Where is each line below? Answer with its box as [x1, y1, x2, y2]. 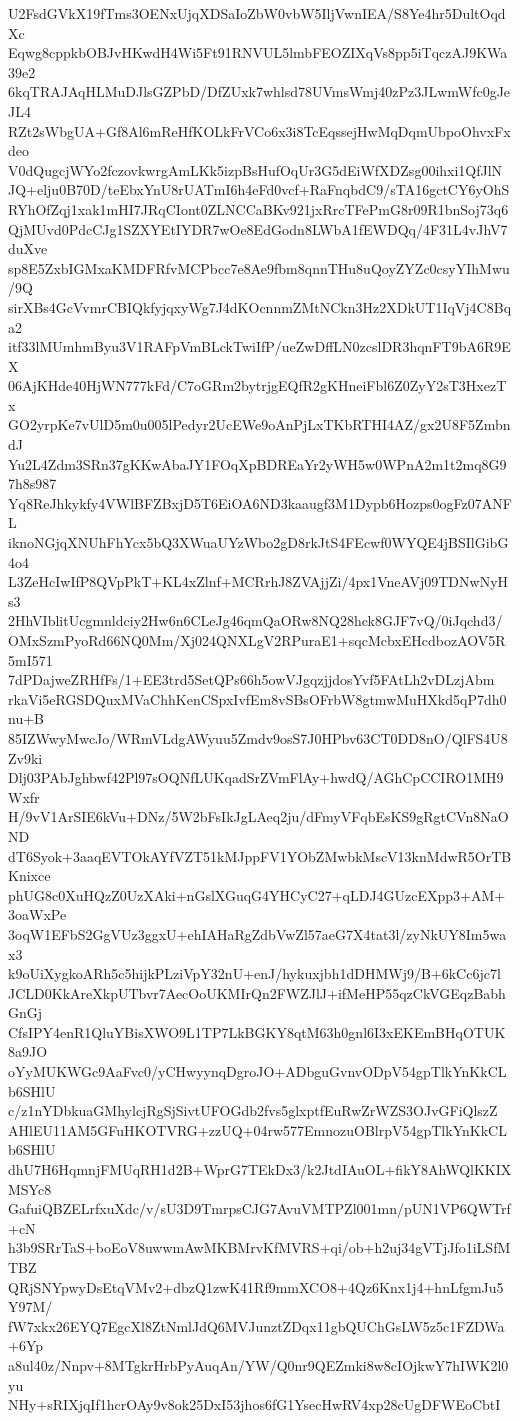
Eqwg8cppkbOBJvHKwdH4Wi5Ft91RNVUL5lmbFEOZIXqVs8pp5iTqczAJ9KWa [8, 42, 508, 63]
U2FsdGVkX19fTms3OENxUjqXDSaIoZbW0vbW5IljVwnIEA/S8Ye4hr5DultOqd [8, 3, 506, 23]
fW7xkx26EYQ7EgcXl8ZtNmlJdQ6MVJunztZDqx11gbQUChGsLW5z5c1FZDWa [8, 1315, 505, 1336]
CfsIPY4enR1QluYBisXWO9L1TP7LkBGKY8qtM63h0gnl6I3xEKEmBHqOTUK [8, 1021, 506, 1042]
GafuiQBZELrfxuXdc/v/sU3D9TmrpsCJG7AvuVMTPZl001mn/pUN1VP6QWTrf [8, 1198, 511, 1219]
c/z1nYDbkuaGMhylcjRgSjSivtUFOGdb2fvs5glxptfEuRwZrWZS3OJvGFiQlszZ [8, 1100, 498, 1121]
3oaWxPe [8, 904, 67, 925]
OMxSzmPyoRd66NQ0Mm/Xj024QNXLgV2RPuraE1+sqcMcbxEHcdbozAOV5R [8, 630, 506, 650]
